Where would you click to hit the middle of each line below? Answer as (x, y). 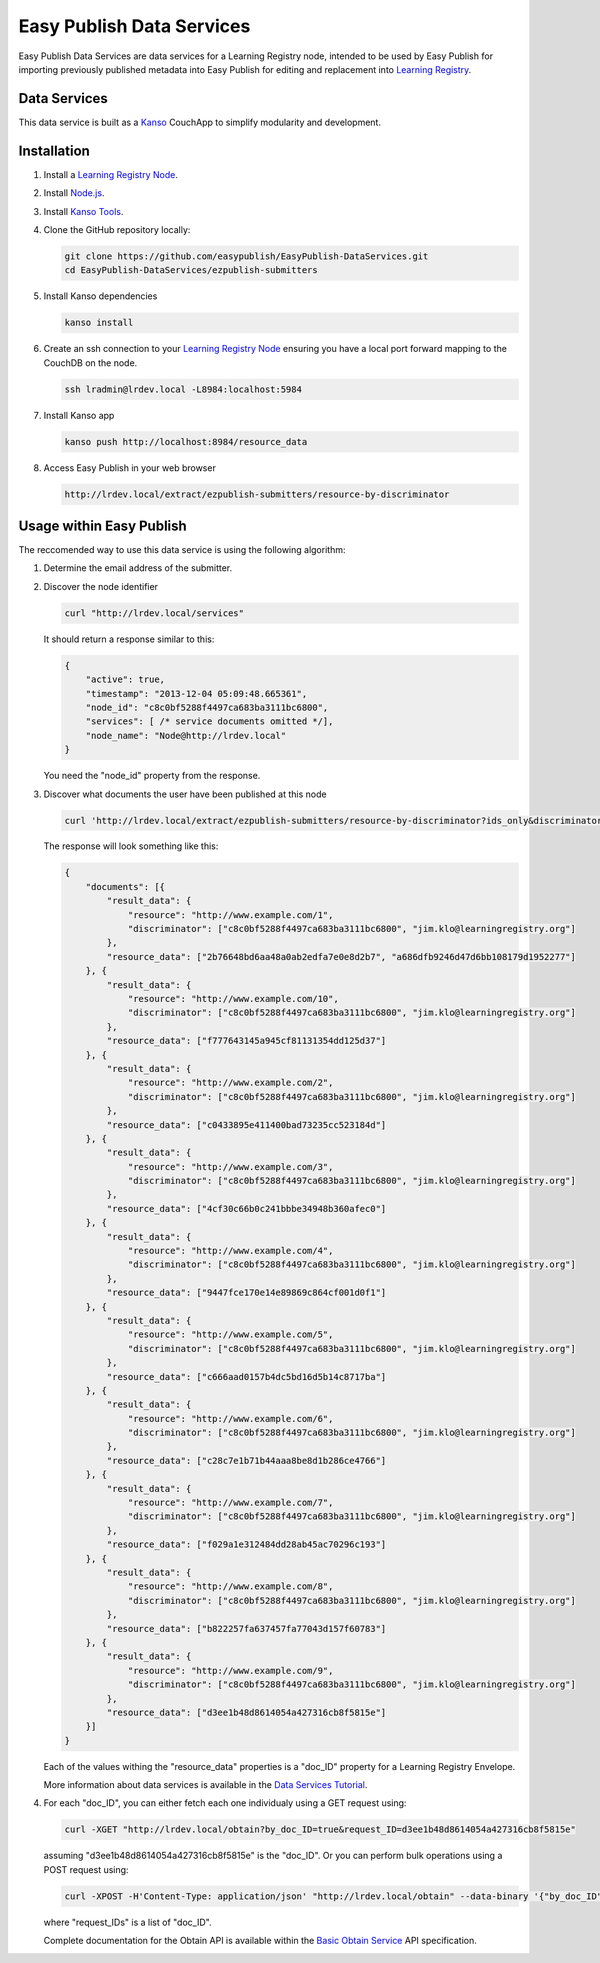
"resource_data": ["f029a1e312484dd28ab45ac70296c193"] (246, 1544)
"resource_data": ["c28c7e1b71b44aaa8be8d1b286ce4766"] (246, 1460)
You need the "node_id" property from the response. (152, 776)
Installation (54, 150)
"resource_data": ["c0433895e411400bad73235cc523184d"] (246, 1124)
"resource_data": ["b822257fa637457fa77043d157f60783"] (246, 1628)
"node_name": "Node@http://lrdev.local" (186, 735)
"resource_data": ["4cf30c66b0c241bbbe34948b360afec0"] (246, 1208)
